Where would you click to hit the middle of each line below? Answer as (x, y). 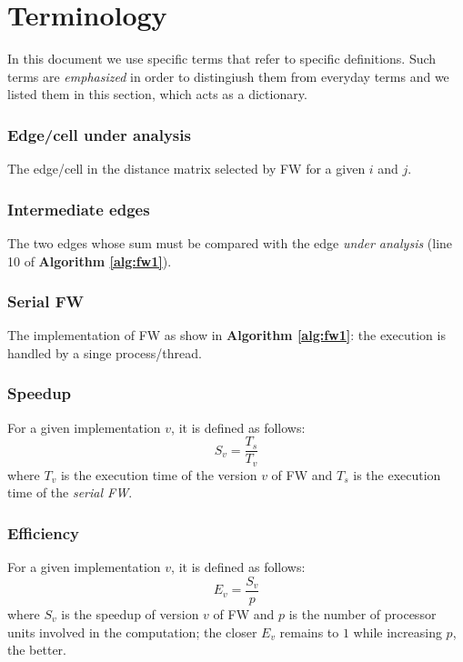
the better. (37, 650)
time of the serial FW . (70, 492)
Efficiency (43, 532)
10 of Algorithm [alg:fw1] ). (90, 261)
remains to (309, 632)
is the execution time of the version (159, 474)
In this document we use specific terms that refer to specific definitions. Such (222, 59)
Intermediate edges (79, 209)
